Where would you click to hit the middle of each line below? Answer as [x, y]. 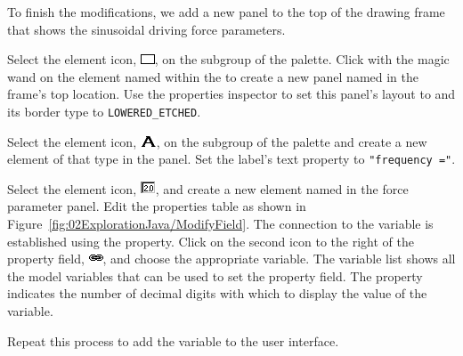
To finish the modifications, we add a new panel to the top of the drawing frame [226, 12]
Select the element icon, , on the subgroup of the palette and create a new [217, 141]
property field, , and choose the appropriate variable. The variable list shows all [231, 259]
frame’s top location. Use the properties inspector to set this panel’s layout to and [231, 94]
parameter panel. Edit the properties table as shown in [157, 206]
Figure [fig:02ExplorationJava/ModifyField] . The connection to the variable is [220, 224]
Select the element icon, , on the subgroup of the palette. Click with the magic [228, 59]
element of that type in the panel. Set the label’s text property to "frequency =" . [231, 159]
